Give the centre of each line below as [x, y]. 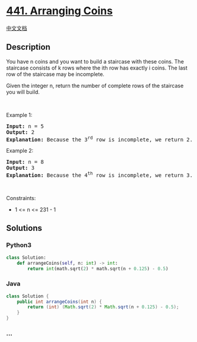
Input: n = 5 [25, 126]
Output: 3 [20, 168]
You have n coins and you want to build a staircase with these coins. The [95, 61]
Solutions [24, 228]
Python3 [19, 245]
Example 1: [19, 115]
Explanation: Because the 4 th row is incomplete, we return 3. [99, 175]
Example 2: [20, 151]
